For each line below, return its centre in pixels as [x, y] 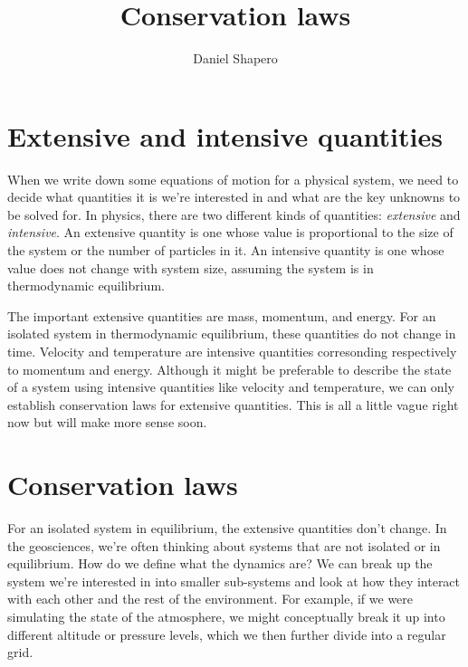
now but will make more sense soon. [107, 422]
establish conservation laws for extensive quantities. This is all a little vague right [233, 404]
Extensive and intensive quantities [225, 135]
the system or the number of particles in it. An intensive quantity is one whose [226, 250]
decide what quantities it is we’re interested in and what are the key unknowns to [234, 197]
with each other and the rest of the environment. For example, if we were [210, 599]
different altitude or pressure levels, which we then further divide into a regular [227, 634]
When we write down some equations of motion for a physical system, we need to [233, 179]
